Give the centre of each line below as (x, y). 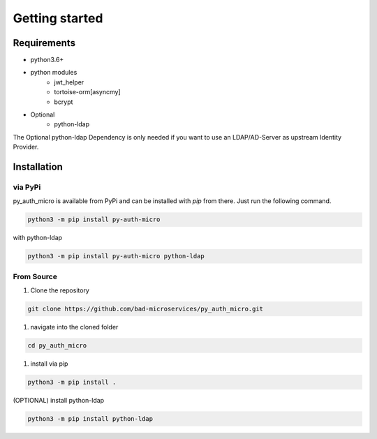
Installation (38, 167)
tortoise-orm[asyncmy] (88, 92)
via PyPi (27, 187)
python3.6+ (47, 60)
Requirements (44, 43)
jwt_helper (69, 82)
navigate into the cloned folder (74, 327)
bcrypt (64, 102)
